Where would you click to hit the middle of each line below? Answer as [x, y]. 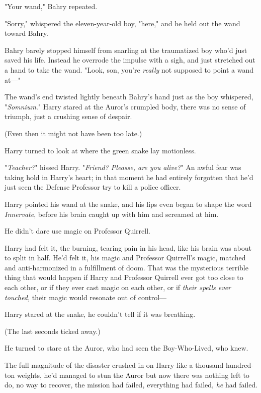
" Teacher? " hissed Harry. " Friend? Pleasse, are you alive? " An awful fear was [123, 167]
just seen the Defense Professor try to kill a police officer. [93, 187]
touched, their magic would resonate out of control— [86, 297]
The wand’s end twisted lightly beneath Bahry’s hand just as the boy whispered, [129, 97]
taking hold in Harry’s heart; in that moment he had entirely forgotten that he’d [129, 177]
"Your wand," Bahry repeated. [51, 6]
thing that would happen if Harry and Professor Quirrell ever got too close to [124, 277]
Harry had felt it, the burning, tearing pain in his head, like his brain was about [128, 247]
